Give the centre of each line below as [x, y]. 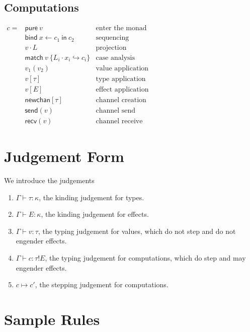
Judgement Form [64, 156]
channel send [116, 110]
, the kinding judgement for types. [92, 197]
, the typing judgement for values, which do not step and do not [137, 231]
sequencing [112, 38]
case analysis [115, 58]
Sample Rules [52, 319]
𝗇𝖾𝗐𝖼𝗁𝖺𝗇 [37, 100]
